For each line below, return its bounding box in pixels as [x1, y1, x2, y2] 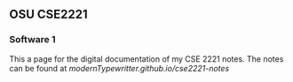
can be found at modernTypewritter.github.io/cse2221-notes [9, 63, 230, 73]
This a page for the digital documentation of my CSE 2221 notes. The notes [9, 53, 284, 64]
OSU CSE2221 [9, 7, 89, 22]
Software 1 [9, 34, 56, 46]
